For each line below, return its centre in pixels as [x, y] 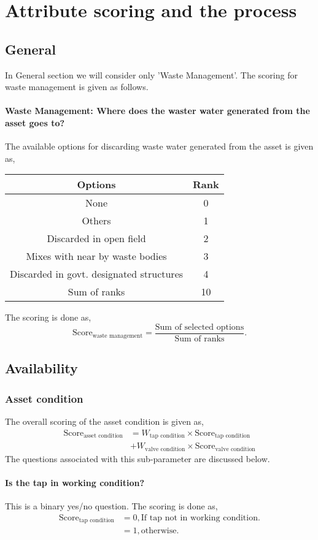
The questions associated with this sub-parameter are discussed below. [138, 458]
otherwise [159, 531]
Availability [41, 368]
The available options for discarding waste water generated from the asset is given [159, 146]
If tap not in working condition [199, 518]
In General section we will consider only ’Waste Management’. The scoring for [151, 74]
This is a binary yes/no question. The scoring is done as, [111, 505]
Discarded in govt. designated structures [97, 274]
